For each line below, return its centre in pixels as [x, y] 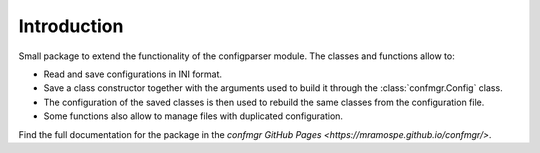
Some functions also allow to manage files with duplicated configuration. [193, 116]
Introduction [71, 26]
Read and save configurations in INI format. [133, 74]
